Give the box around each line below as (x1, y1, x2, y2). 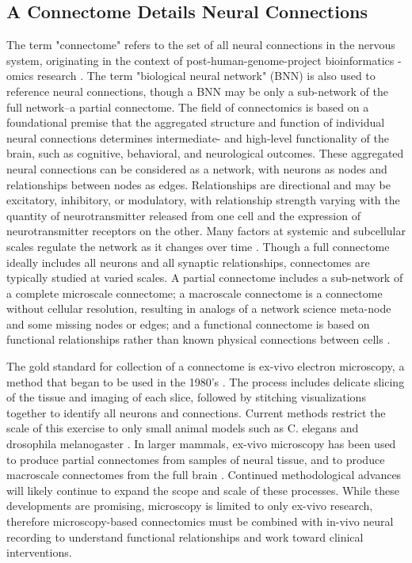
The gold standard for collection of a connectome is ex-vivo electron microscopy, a (6, 358, 405, 375)
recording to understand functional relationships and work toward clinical (6, 528, 364, 545)
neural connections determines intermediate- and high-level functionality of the (6, 129, 389, 146)
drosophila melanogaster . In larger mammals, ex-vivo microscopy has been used (6, 436, 396, 452)
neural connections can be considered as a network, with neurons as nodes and (6, 160, 387, 177)
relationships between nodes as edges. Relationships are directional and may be (6, 176, 391, 192)
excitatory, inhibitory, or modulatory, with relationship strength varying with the (6, 192, 400, 208)
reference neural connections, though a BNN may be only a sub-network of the (6, 82, 388, 99)
